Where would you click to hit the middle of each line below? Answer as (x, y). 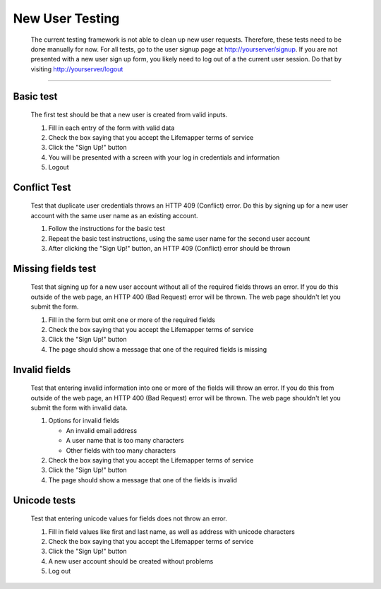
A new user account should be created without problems (131, 561)
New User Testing (66, 18)
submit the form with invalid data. (79, 407)
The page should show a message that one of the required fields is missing (158, 349)
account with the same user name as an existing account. (114, 215)
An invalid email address (102, 430)
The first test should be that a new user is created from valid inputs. (129, 115)
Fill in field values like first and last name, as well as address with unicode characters (172, 531)
